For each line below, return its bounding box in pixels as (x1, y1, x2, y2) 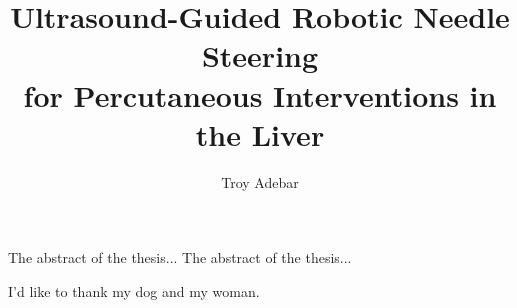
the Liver (195, 113, 325, 154)
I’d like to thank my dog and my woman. (8, 280, 260, 301)
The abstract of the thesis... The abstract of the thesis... (8, 247, 352, 268)
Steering (201, 35, 319, 76)
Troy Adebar (221, 171, 299, 192)
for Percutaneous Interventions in (23, 74, 497, 115)
